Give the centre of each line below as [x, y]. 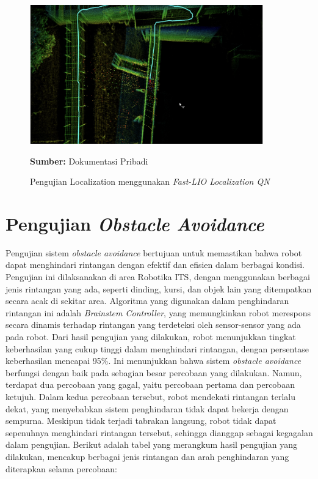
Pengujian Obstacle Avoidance [135, 223]
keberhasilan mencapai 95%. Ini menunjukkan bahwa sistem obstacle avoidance [154, 361]
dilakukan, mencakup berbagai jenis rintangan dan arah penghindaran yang [147, 456]
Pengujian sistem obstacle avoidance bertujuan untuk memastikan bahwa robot [154, 252]
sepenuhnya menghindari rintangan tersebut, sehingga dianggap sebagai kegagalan [159, 432]
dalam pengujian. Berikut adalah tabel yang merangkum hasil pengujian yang [151, 444]
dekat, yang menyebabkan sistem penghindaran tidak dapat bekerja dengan [147, 408]
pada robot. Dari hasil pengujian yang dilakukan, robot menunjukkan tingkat [151, 336]
